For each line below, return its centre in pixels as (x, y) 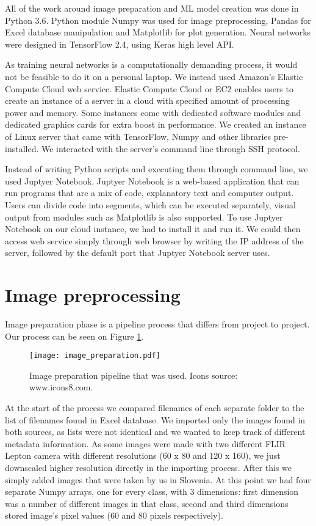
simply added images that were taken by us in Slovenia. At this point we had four (158, 479)
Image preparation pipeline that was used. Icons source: (134, 375)
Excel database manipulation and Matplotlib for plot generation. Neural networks (158, 32)
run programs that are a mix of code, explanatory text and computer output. (149, 193)
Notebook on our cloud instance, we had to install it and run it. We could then (153, 229)
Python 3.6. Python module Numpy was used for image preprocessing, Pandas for (158, 20)
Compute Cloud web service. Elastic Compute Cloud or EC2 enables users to (149, 88)
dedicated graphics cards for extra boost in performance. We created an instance (156, 124)
